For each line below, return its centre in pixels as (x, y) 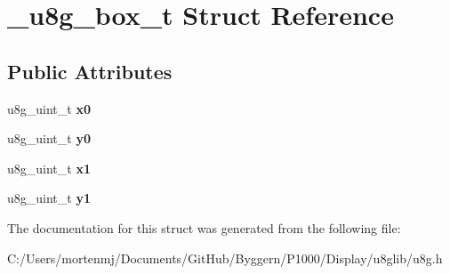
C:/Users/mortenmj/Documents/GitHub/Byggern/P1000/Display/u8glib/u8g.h (225, 258)
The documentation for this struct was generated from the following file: (204, 227)
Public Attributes (90, 71)
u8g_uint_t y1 (49, 198)
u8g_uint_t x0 (49, 108)
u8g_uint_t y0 (49, 138)
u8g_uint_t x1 (49, 168)
